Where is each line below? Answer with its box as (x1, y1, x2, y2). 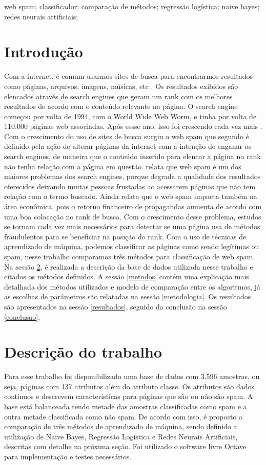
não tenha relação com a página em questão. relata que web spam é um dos (4, 161, 241, 171)
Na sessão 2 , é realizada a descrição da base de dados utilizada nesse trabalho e (4, 261, 253, 272)
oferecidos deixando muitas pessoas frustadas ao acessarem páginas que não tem (4, 181, 256, 191)
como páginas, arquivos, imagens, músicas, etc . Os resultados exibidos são (4, 80, 238, 91)
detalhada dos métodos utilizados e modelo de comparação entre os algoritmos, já (4, 281, 260, 292)
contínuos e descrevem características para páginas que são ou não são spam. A (4, 391, 253, 402)
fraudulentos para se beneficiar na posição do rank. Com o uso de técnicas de (4, 231, 247, 241)
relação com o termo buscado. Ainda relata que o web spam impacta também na (4, 191, 257, 202)
